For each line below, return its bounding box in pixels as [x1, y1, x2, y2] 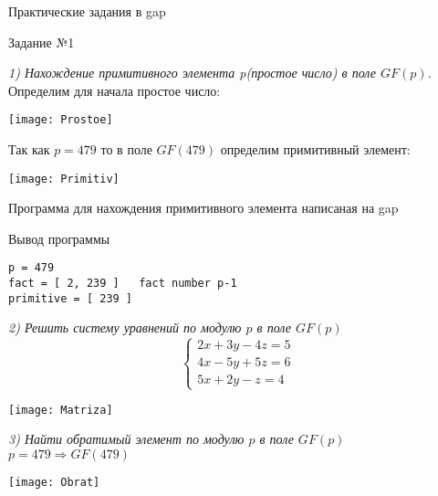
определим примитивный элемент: [220, 140, 411, 159]
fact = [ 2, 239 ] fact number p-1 [8, 277, 237, 290]
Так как [8, 140, 50, 159]
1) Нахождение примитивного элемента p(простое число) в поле [8, 63, 376, 82]
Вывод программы [8, 228, 110, 248]
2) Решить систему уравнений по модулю [8, 318, 242, 337]
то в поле [100, 140, 152, 159]
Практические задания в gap [8, 2, 166, 20]
